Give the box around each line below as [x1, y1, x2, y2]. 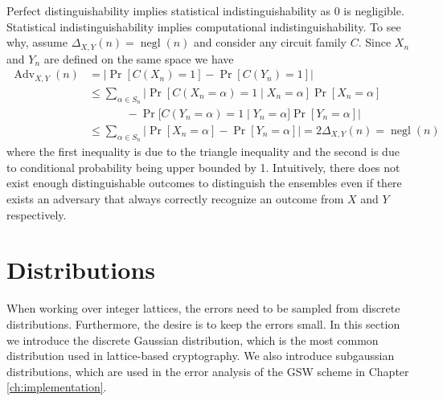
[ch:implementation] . [6, 378, 107, 395]
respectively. [6, 206, 67, 223]
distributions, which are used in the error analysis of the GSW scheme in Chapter [6, 362, 409, 379]
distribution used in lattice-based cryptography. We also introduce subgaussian [6, 347, 395, 364]
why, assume [6, 34, 68, 51]
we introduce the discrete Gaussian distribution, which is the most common [6, 331, 379, 348]
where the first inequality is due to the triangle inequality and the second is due [6, 143, 400, 160]
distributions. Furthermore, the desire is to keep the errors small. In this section [6, 315, 400, 332]
